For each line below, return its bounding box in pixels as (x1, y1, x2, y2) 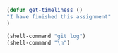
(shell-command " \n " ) (6, 39, 71, 46)
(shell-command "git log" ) (6, 33, 86, 40)
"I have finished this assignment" (6, 13, 112, 20)
